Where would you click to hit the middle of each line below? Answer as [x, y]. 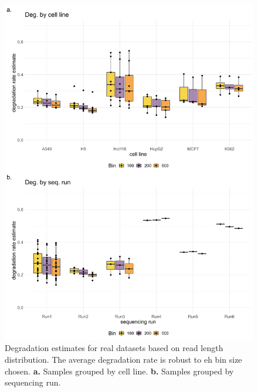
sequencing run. [33, 382]
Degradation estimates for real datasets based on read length [114, 348]
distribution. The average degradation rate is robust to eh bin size [123, 359]
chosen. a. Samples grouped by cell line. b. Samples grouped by [119, 371]
